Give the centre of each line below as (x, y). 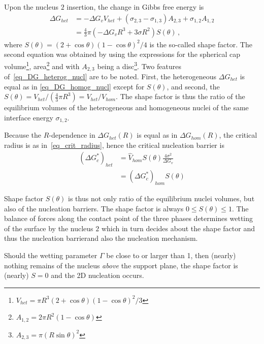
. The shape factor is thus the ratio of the (180, 96)
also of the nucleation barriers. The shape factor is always (94, 208)
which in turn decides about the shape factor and (178, 228)
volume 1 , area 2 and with (42, 65)
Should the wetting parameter (51, 255)
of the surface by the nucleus (49, 228)
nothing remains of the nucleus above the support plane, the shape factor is (121, 265)
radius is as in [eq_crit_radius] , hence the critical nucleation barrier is (114, 145)
